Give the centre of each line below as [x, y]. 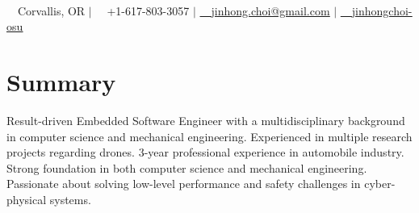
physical [27, 199]
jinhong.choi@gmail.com [270, 10]
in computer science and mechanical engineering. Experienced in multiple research [209, 136]
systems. [70, 199]
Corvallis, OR [51, 10]
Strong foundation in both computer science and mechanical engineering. [187, 167]
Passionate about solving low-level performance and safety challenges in [184, 184]
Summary [61, 81]
